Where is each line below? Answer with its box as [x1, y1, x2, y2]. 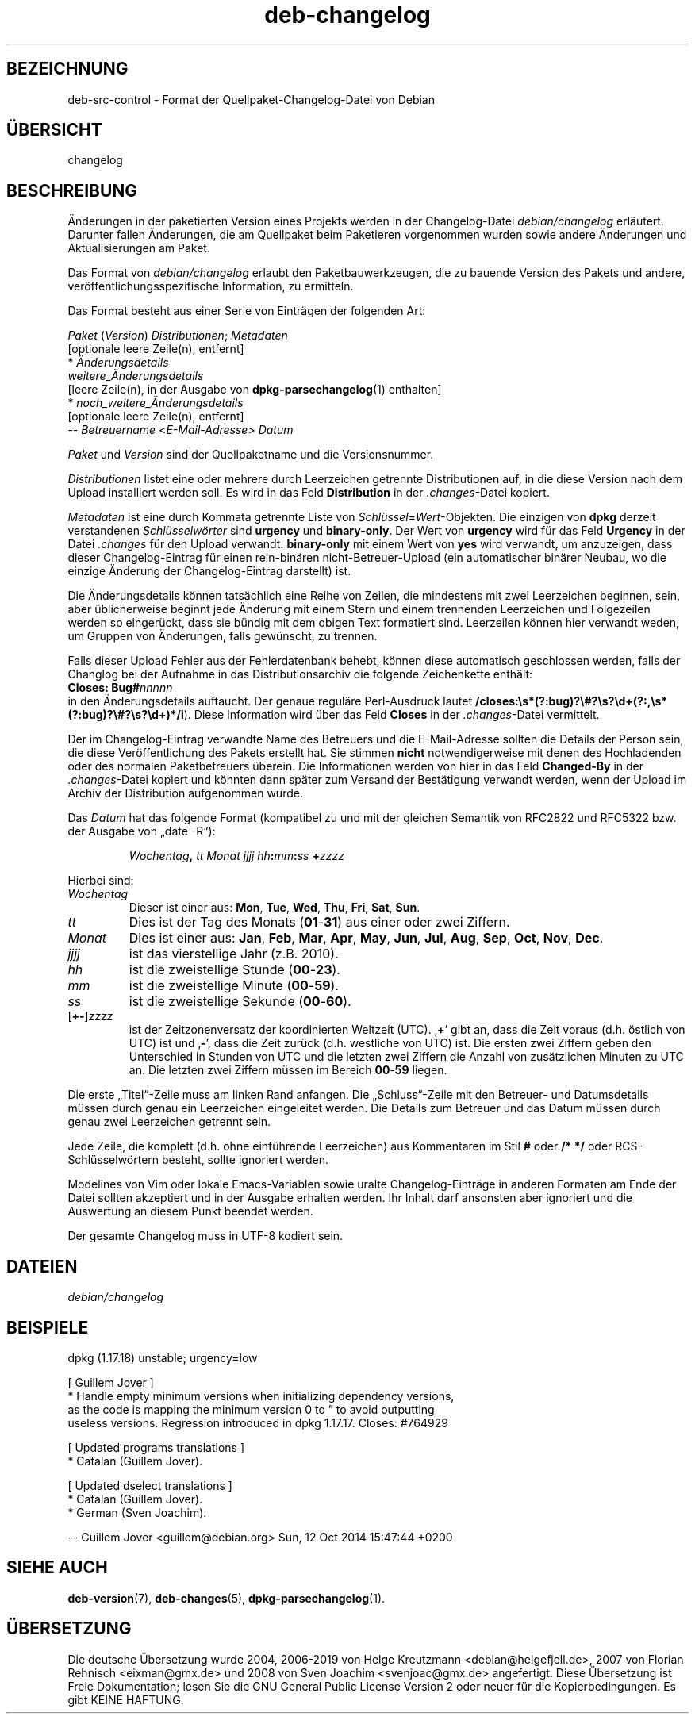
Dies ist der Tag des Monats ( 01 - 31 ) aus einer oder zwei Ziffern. [129, 914, 510, 931]
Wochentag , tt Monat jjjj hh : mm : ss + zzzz [129, 849, 344, 863]
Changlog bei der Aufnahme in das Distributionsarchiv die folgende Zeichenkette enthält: [67, 667, 533, 681]
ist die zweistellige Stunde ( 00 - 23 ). [129, 962, 340, 978]
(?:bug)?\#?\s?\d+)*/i [67, 708, 184, 722]
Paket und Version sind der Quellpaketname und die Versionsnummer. [67, 447, 434, 462]
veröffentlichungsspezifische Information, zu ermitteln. [67, 279, 354, 294]
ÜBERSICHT [6, 120, 102, 140]
